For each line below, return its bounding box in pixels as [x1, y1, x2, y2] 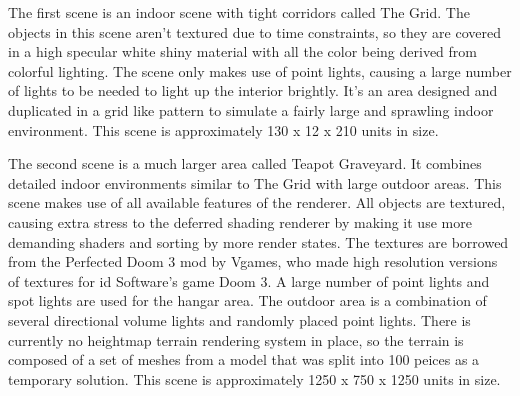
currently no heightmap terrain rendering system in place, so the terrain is [8, 329, 464, 350]
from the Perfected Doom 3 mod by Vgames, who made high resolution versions [8, 251, 498, 272]
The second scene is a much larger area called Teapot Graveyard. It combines [8, 153, 482, 174]
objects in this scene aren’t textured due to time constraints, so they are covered [8, 21, 501, 42]
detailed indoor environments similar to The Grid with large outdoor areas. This [8, 172, 502, 193]
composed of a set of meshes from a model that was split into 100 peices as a [8, 349, 480, 370]
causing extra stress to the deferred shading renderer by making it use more [8, 211, 472, 232]
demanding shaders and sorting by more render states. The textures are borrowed [8, 231, 509, 252]
